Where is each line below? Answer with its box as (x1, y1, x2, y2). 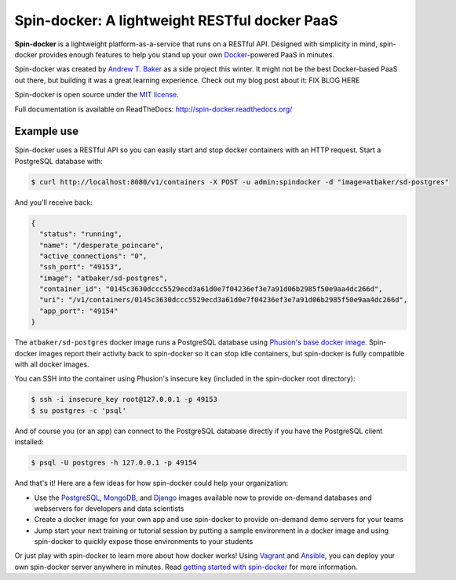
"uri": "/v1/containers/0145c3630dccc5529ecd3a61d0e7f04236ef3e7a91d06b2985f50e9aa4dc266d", (39, 295, 408, 305)
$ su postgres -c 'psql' (31, 406, 127, 415)
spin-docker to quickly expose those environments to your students (34, 537, 254, 546)
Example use (14, 125, 79, 138)
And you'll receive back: (14, 197, 93, 207)
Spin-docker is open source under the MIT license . (14, 90, 180, 100)
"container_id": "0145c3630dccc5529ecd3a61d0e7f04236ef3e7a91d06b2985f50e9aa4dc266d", (39, 285, 384, 294)
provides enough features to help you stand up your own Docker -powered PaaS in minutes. (38, 49, 335, 59)
